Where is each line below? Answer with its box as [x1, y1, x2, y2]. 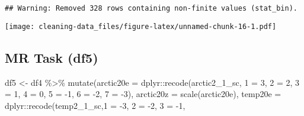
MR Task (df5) [5, 48, 98, 66]
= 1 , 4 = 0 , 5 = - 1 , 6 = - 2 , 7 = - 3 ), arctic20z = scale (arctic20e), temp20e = [5, 88, 281, 100]
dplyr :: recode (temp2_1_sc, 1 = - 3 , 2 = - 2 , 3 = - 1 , [5, 99, 185, 111]
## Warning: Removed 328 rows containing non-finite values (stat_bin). [5, 4, 297, 12]
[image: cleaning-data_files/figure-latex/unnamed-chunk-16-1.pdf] [5, 22, 277, 31]
